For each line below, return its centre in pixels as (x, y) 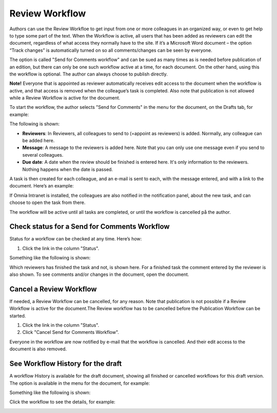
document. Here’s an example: (42, 186)
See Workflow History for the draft (66, 364)
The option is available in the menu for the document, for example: (80, 383)
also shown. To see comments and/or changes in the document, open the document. (99, 274)
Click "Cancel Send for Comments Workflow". (71, 332)
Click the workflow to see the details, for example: (62, 402)
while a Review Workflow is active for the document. (65, 98)
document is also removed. (38, 349)
